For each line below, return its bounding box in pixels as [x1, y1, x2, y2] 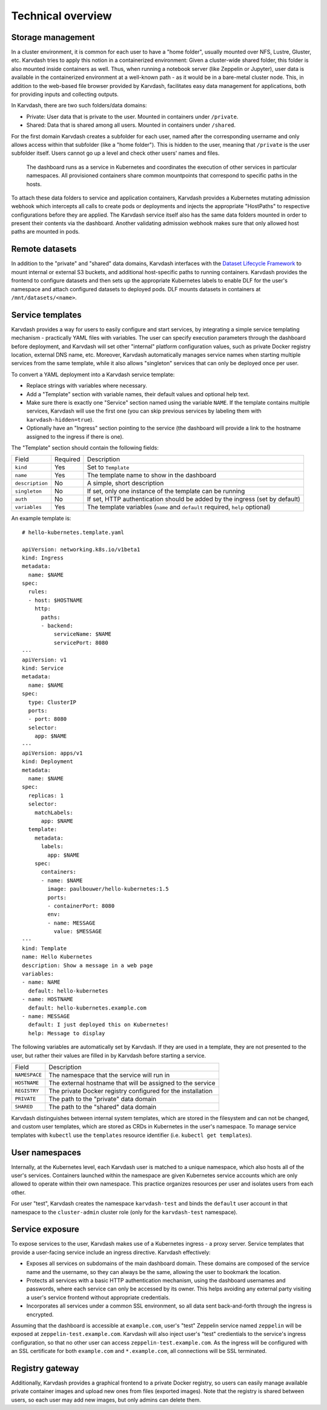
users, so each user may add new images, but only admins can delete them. [11, 1396, 201, 1403]
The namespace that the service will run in [48, 1071, 170, 1079]
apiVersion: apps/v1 [22, 749, 83, 757]
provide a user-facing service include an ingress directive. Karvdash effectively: [11, 1249, 211, 1256]
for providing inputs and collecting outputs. [11, 91, 119, 98]
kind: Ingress [22, 554, 64, 561]
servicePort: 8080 [53, 639, 108, 646]
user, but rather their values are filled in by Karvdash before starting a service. [11, 1051, 206, 1059]
